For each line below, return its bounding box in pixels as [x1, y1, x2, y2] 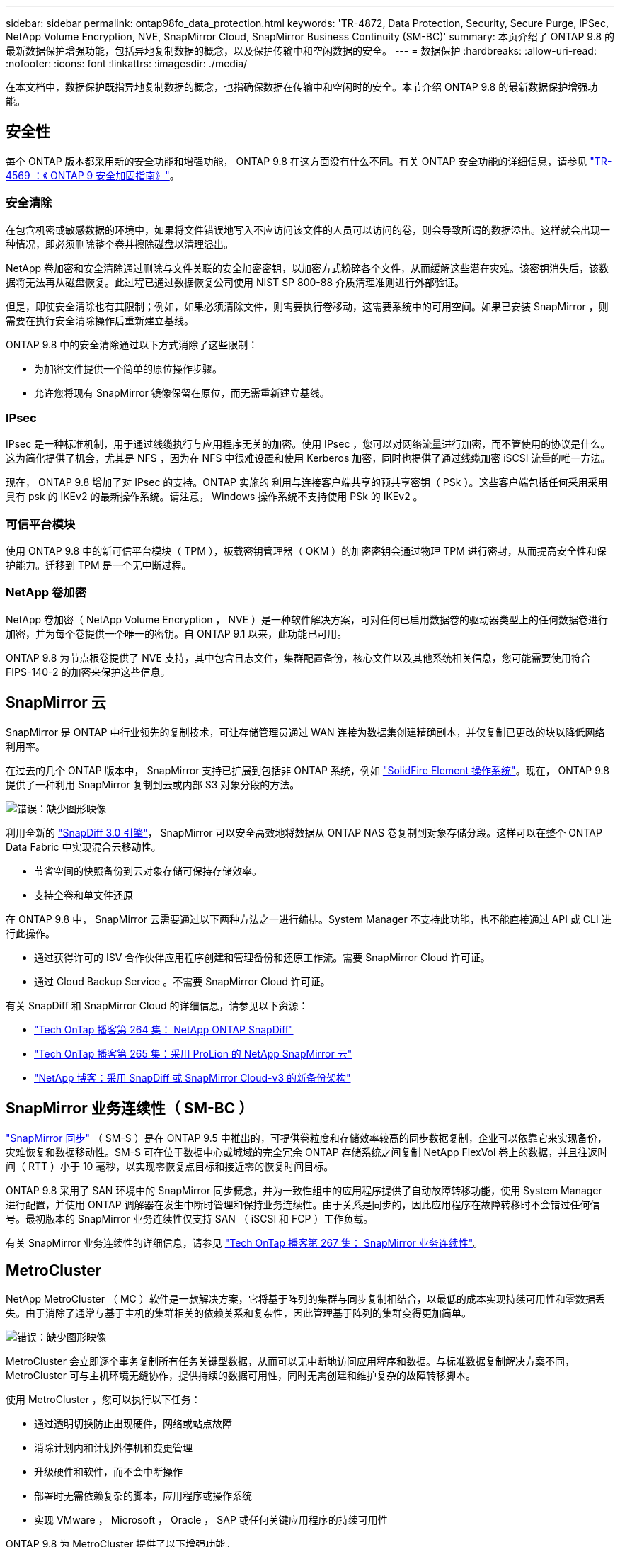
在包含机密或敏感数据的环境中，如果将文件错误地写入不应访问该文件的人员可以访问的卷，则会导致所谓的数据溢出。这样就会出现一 [6, 223, 610, 236]
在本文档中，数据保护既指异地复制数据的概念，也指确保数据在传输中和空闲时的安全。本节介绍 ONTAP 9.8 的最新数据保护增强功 [6, 81, 598, 93]
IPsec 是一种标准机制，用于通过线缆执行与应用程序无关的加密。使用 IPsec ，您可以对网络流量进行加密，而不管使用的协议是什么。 [6, 438, 611, 450]
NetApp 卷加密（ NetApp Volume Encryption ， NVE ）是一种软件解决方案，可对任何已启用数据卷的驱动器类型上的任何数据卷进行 [6, 613, 609, 625]
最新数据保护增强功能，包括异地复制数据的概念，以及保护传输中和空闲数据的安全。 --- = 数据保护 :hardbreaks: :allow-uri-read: [6, 45, 597, 57]
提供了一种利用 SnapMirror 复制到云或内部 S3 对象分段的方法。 [6, 778, 300, 790]
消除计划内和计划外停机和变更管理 [34, 1441, 193, 1454]
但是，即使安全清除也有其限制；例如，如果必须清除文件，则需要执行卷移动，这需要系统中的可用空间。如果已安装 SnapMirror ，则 [6, 300, 609, 312]
